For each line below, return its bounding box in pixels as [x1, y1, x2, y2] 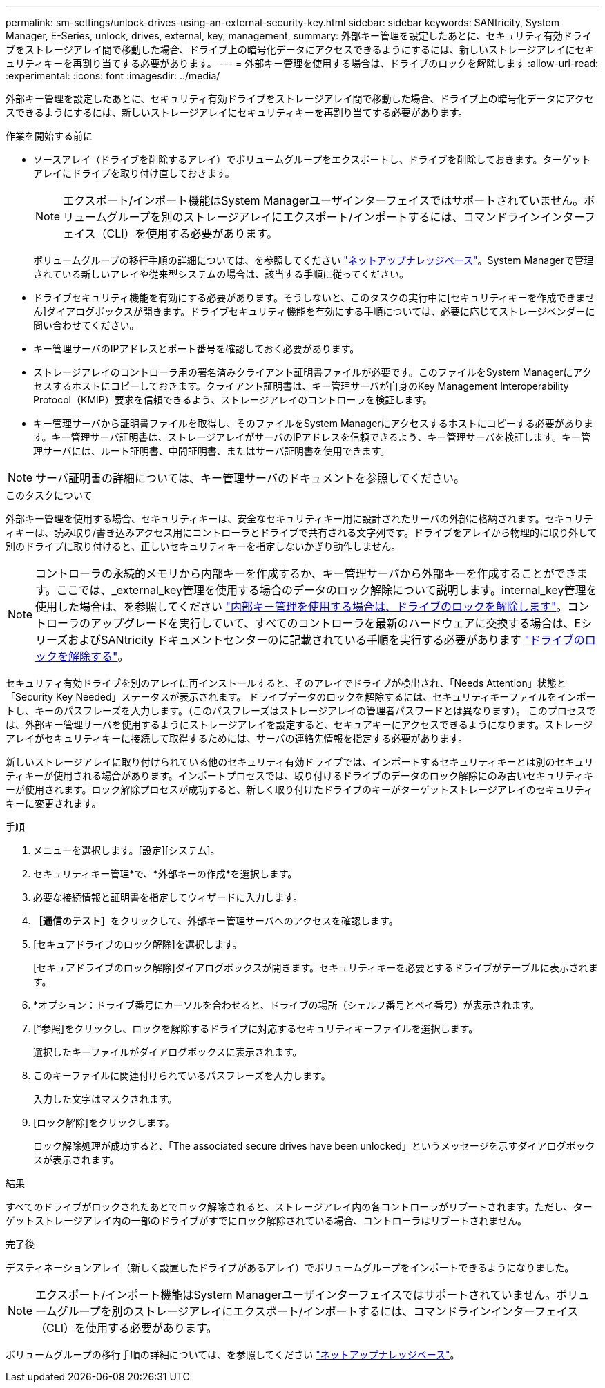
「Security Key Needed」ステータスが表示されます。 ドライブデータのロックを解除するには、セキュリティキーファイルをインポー [6, 691, 596, 703]
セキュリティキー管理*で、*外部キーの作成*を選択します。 [33, 868, 298, 880]
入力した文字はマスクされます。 [33, 1093, 177, 1105]
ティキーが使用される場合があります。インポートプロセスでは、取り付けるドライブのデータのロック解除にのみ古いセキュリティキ [6, 770, 593, 781]
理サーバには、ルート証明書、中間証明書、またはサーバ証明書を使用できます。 [33, 445, 390, 457]
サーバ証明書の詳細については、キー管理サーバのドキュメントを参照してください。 [35, 471, 465, 485]
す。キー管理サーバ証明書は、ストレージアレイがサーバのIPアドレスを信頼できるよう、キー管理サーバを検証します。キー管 [33, 431, 590, 443]
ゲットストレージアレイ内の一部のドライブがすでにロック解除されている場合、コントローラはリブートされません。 [6, 1215, 528, 1226]
